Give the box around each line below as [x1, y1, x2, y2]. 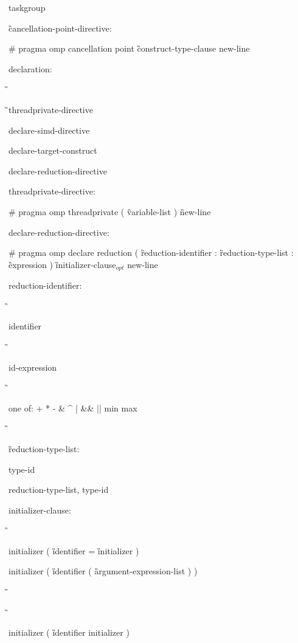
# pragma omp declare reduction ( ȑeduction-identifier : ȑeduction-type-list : [9, 246, 294, 259]
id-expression [9, 360, 57, 373]
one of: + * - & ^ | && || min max [9, 401, 137, 414]
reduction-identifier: [9, 279, 82, 292]
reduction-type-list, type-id [9, 483, 109, 496]
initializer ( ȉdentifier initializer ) [9, 626, 130, 639]
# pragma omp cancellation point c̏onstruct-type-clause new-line [9, 42, 250, 55]
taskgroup [9, 1, 46, 13]
